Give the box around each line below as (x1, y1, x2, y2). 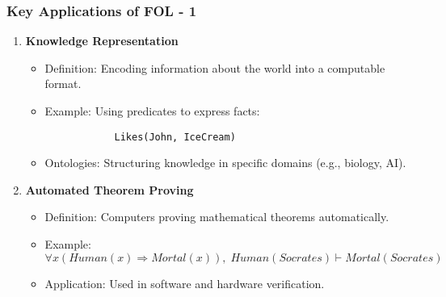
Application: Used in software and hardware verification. (44, 274, 325, 291)
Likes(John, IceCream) (114, 131, 236, 143)
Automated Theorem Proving (25, 181, 194, 198)
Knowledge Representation (25, 32, 179, 49)
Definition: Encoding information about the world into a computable (44, 59, 385, 76)
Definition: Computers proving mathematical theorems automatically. (44, 208, 389, 225)
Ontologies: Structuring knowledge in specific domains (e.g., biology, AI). (44, 154, 406, 171)
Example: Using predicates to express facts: (44, 102, 260, 119)
